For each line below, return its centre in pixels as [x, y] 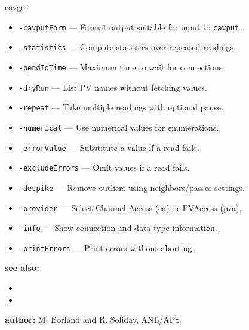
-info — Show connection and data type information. [118, 228]
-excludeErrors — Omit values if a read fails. [104, 167]
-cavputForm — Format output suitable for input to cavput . [130, 27]
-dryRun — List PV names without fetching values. [113, 87]
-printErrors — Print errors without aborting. [107, 247]
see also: [22, 268]
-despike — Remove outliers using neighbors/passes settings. [132, 187]
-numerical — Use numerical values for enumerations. [119, 127]
